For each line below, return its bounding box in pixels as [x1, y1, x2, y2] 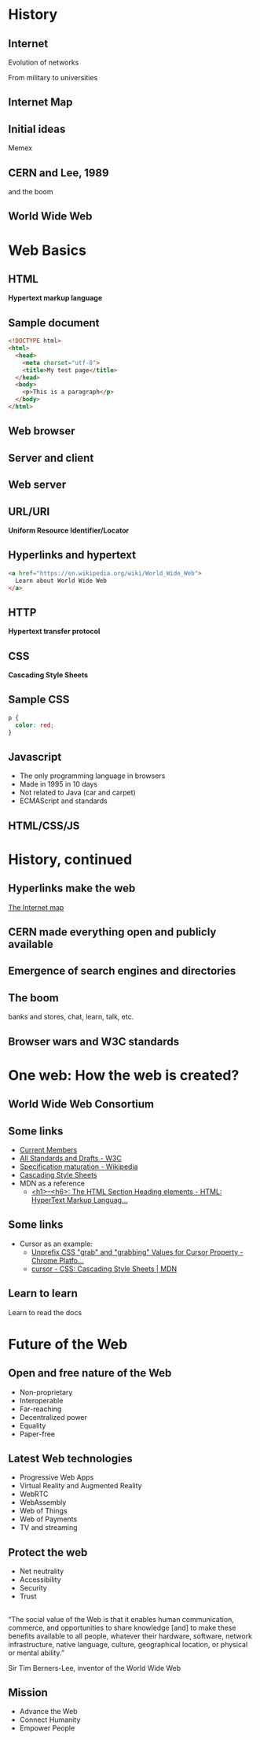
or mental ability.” [8, 1648, 65, 1657]
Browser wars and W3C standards [8, 1034, 180, 1048]
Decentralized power [19, 1412, 88, 1421]
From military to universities [8, 73, 98, 82]
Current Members [19, 1145, 78, 1155]
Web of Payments [19, 1514, 78, 1524]
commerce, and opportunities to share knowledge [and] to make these [8, 1623, 236, 1632]
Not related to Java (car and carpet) [19, 788, 136, 798]
